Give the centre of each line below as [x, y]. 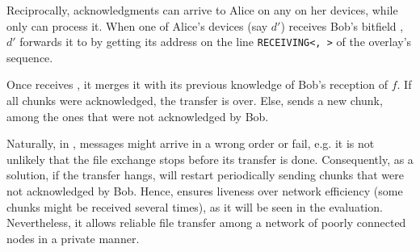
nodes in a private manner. [73, 238]
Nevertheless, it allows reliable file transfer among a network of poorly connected [206, 223]
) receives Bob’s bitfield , [342, 25]
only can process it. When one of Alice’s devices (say [137, 25]
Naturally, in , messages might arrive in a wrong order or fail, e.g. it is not [191, 143]
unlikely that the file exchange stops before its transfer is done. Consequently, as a [210, 159]
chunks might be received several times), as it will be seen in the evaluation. [195, 206]
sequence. [30, 57]
